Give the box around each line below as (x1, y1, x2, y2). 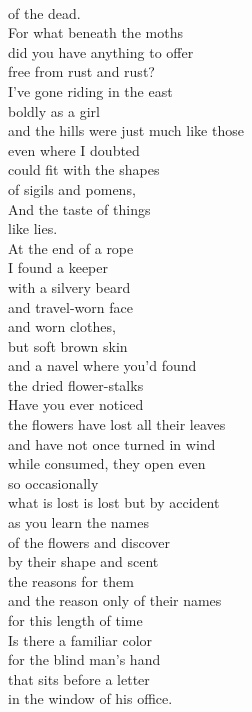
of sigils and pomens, (8, 178, 136, 199)
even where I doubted (8, 139, 140, 160)
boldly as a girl (8, 100, 100, 121)
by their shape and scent (8, 551, 159, 572)
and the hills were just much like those (8, 120, 244, 141)
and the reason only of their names (8, 590, 222, 611)
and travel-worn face (8, 296, 133, 317)
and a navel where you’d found (8, 355, 197, 376)
